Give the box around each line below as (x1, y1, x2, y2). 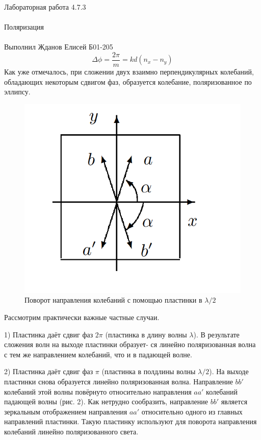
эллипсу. (4, 86, 31, 97)
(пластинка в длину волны (105, 329, 187, 339)
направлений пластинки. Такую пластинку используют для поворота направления (4, 416, 257, 427)
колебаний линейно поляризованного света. (4, 426, 139, 436)
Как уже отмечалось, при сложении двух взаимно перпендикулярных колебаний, (4, 66, 254, 77)
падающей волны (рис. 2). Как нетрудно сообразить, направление (4, 396, 208, 407)
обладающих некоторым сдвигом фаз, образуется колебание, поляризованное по (4, 76, 252, 87)
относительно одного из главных (141, 406, 243, 417)
